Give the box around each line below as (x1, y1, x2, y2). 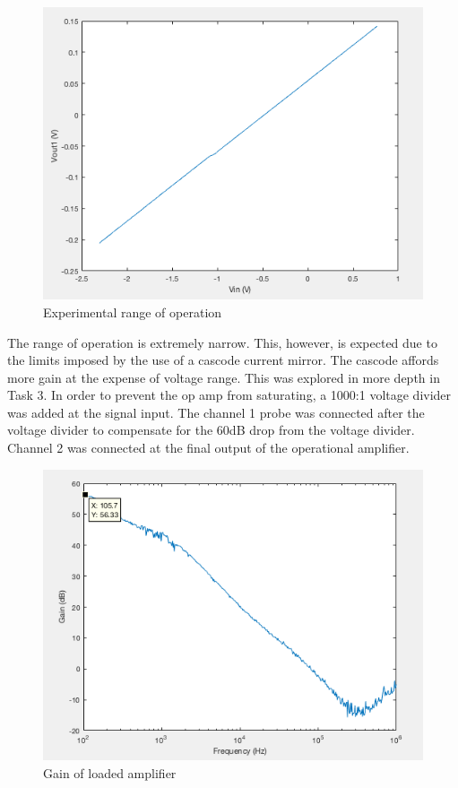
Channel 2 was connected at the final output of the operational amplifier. (7, 438, 410, 457)
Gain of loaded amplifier (43, 763, 177, 782)
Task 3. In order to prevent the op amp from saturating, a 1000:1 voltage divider (7, 385, 452, 404)
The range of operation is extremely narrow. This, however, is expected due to (7, 333, 437, 351)
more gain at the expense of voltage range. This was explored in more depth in (7, 368, 440, 386)
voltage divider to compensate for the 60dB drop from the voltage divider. (7, 420, 415, 439)
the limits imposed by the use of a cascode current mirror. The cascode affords (7, 351, 439, 369)
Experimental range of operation (43, 302, 222, 321)
